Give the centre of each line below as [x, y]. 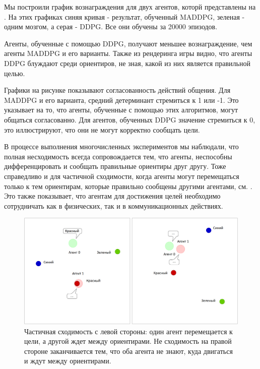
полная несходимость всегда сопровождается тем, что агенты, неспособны [118, 156]
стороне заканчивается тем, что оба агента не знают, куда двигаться [128, 351]
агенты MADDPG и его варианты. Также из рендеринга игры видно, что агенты [128, 53]
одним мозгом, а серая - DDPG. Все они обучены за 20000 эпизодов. [111, 26]
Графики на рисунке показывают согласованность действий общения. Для [117, 90]
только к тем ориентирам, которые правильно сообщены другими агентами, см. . [128, 186]
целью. [15, 73]
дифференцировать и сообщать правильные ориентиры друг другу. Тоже [115, 166]
